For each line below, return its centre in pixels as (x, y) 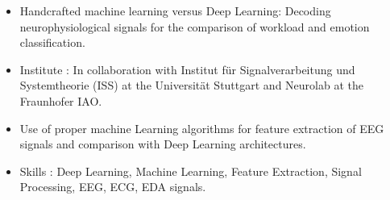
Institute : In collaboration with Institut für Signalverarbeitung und (187, 69)
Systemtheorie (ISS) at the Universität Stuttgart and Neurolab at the (191, 85)
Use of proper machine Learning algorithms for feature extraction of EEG (202, 128)
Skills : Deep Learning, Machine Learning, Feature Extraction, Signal (191, 171)
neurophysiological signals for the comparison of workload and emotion (195, 26)
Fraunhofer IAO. (61, 100)
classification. (52, 42)
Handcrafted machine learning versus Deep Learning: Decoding (175, 10)
